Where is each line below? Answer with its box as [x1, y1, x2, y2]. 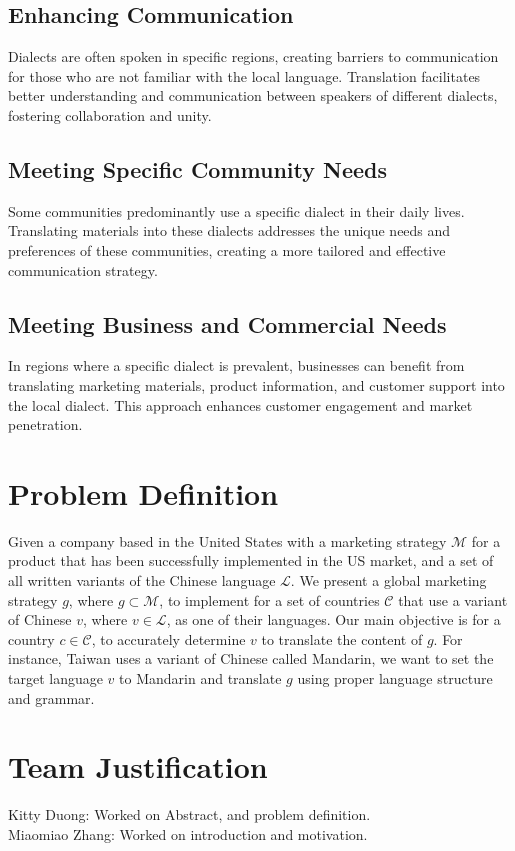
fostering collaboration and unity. [8, 104, 212, 125]
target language [8, 668, 103, 689]
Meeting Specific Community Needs [8, 153, 388, 184]
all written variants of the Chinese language [8, 570, 276, 591]
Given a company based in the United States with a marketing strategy [8, 530, 447, 551]
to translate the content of [261, 628, 423, 649]
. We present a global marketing [290, 570, 487, 591]
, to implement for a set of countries [159, 589, 380, 610]
